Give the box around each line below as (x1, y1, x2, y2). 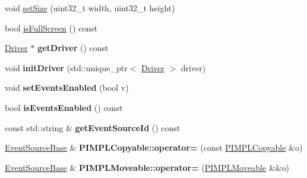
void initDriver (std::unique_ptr (5, 61, 128, 74)
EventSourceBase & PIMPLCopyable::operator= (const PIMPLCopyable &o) (5, 141, 303, 154)
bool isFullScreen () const (5, 21, 97, 34)
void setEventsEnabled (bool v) (5, 81, 129, 94)
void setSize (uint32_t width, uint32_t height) (5, 2, 175, 14)
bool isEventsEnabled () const (5, 101, 123, 113)
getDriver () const (37, 42, 109, 54)
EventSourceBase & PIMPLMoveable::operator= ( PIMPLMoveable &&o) (5, 161, 289, 173)
